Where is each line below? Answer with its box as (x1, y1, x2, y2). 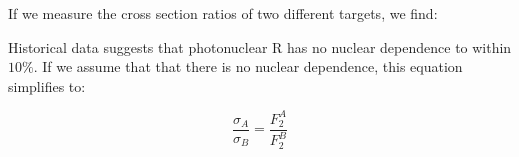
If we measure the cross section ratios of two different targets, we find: (8, 3, 438, 23)
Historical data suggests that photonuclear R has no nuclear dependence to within (8, 36, 512, 57)
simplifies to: (8, 75, 86, 96)
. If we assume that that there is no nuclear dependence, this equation (33, 56, 463, 77)
